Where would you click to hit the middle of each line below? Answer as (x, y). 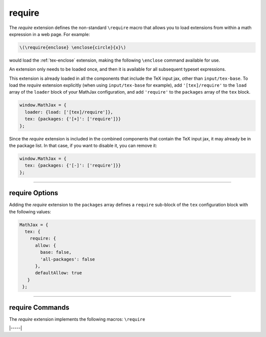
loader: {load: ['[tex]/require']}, (69, 112)
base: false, (56, 252)
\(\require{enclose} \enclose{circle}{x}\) (73, 47)
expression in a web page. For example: (50, 34)
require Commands (39, 307)
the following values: (30, 211)
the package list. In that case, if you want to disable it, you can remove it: (83, 146)
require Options (34, 193)
